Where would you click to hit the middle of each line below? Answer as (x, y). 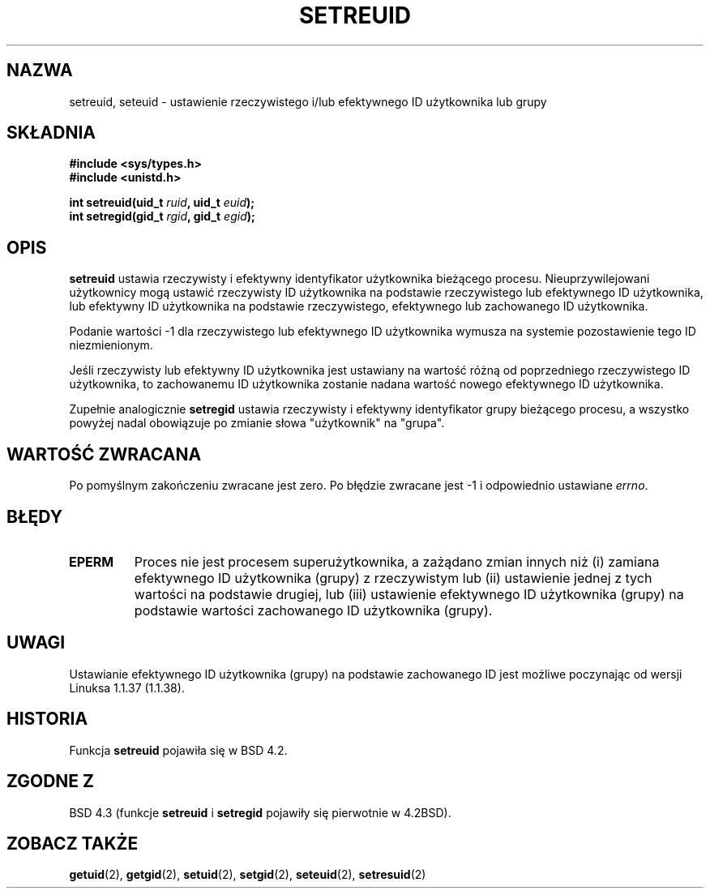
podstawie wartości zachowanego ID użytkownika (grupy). (313, 610)
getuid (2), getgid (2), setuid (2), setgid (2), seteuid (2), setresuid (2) (248, 875)
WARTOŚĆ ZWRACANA (104, 454)
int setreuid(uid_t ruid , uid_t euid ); (162, 203)
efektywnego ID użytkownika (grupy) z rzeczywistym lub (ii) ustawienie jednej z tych (393, 578)
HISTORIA (47, 719)
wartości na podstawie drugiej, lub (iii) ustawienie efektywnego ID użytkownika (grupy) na (409, 594)
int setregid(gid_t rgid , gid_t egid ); (162, 216)
